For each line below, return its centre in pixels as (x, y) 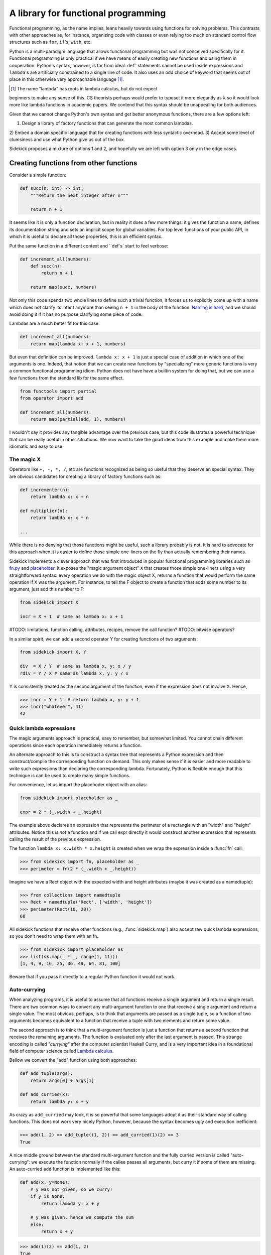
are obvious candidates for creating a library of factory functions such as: (85, 476)
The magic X (25, 459)
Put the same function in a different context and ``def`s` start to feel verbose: (89, 245)
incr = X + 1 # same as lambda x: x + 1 (72, 617)
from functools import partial (58, 391)
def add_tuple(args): (46, 1074)
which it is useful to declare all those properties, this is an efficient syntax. (86, 236)
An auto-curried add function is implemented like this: (65, 1169)
